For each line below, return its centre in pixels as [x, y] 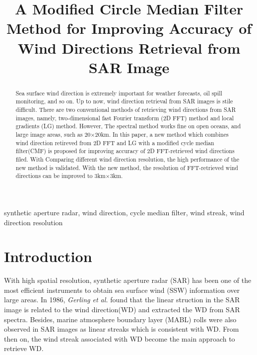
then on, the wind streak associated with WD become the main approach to [120, 338]
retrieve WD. [24, 348]
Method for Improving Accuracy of [129, 28]
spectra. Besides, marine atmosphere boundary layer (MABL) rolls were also [120, 319]
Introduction [48, 256]
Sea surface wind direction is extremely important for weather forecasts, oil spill [119, 93]
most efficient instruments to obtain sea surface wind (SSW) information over [122, 290]
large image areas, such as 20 [53, 134]
